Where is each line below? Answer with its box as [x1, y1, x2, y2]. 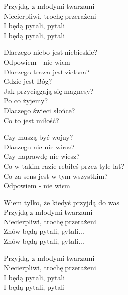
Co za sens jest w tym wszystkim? [4, 170, 108, 181]
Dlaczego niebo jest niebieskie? [4, 47, 98, 57]
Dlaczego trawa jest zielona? [4, 66, 90, 76]
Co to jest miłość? [4, 115, 59, 125]
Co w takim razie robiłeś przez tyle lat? [4, 160, 125, 171]
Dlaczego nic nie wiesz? [4, 141, 75, 151]
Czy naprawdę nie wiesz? [4, 151, 80, 161]
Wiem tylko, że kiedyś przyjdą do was [4, 197, 119, 207]
